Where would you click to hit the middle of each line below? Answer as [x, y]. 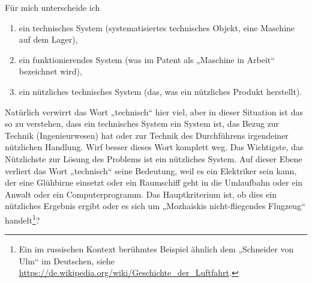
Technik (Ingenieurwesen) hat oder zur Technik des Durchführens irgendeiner [147, 135]
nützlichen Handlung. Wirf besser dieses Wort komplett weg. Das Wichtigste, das [154, 147]
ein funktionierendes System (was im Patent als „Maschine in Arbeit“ [147, 59]
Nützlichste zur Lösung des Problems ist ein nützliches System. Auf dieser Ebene [154, 158]
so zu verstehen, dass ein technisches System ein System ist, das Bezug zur [142, 123]
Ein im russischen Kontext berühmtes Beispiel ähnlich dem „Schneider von [156, 249]
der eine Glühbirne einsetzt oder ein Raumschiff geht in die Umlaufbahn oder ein [154, 182]
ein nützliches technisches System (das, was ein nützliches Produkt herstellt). [160, 91]
